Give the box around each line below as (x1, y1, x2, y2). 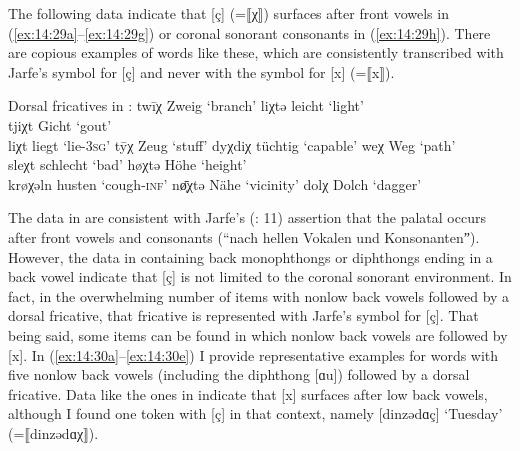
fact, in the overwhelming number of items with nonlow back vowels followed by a (8, 285, 510, 306)
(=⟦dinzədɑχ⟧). (8, 422, 99, 443)
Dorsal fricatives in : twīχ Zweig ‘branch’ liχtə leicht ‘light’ (8, 95, 364, 116)
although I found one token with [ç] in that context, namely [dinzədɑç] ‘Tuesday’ (8, 403, 503, 424)
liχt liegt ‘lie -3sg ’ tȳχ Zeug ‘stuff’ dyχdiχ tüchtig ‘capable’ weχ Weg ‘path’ (8, 134, 456, 155)
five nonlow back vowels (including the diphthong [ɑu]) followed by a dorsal (8, 364, 470, 385)
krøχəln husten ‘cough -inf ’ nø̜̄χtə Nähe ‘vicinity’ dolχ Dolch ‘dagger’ (8, 173, 422, 194)
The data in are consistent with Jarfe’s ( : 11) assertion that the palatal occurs (8, 207, 486, 228)
